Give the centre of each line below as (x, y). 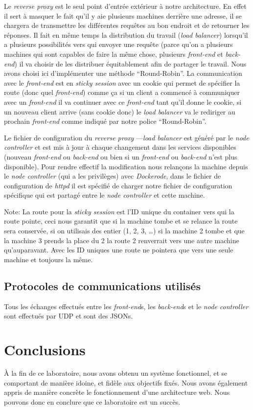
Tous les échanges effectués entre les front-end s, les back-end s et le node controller (126, 306)
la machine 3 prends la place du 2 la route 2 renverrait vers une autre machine (122, 240)
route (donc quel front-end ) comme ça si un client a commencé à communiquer (122, 92)
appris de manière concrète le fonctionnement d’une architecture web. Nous (117, 392)
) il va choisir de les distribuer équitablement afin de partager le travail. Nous (130, 63)
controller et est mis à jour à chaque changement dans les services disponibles (120, 147)
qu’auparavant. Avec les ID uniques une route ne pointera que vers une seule (119, 250)
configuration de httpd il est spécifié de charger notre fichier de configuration (118, 185)
